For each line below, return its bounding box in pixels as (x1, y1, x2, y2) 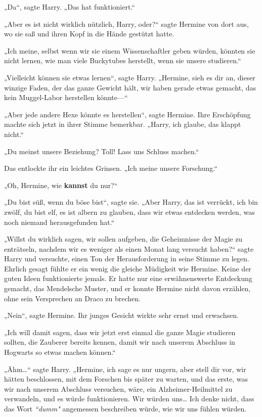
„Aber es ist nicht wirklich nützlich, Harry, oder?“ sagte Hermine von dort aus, (4, 18, 249, 29)
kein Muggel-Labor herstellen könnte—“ (4, 92, 128, 103)
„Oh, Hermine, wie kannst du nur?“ (4, 179, 118, 190)
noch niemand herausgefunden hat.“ (4, 216, 115, 227)
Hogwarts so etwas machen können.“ (4, 347, 116, 357)
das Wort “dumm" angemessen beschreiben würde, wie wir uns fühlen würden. (4, 403, 247, 413)
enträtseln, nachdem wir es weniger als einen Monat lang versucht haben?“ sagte (4, 243, 254, 254)
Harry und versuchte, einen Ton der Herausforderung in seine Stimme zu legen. (4, 253, 249, 264)
